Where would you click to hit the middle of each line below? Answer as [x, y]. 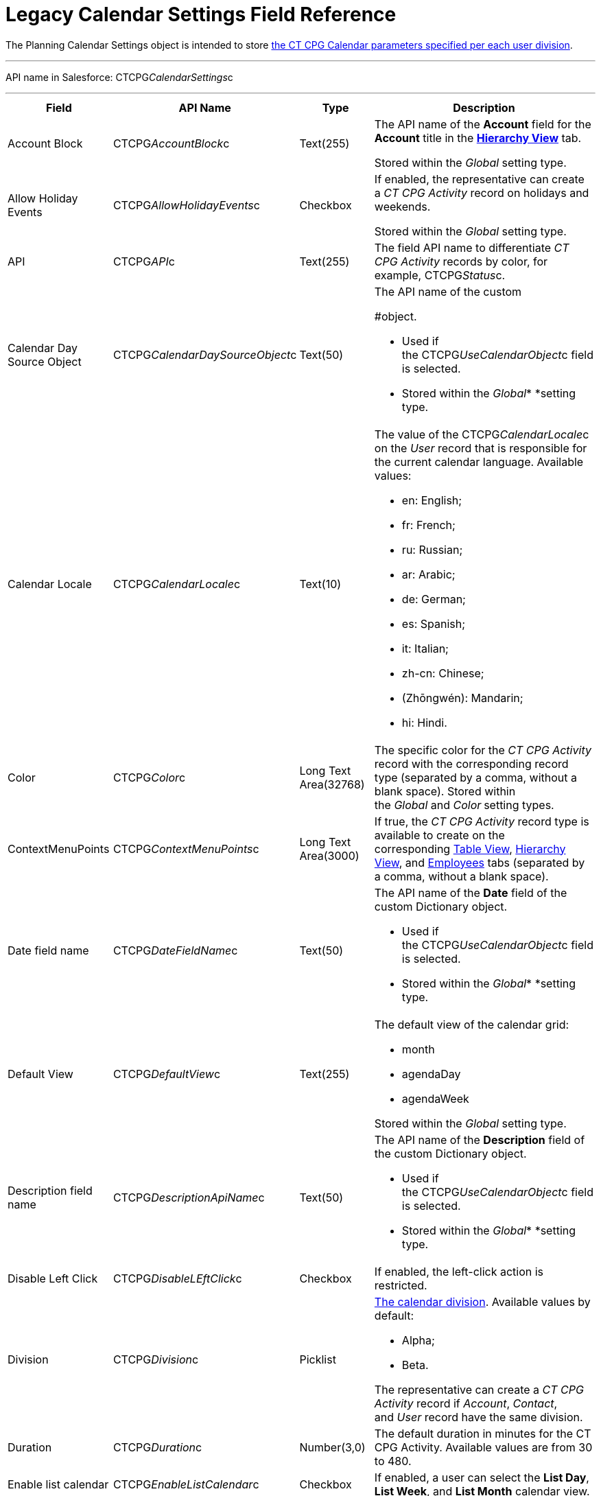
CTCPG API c [144, 261]
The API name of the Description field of [480, 1139]
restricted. [401, 1285]
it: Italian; [425, 648]
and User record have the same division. [479, 1417]
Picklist [318, 1359]
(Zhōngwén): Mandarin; [462, 698]
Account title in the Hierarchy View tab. [478, 138]
